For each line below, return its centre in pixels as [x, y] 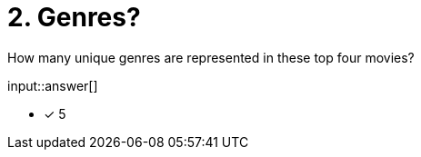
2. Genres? [74, 17]
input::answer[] [53, 85]
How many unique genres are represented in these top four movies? [211, 57]
